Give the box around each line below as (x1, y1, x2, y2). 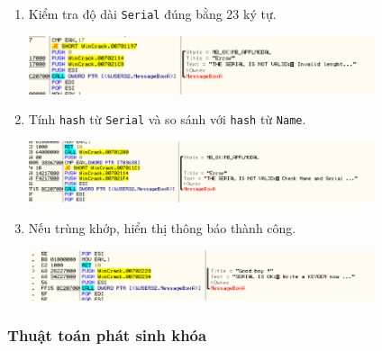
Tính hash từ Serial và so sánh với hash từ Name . (28, 110, 306, 129)
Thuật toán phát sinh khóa (7, 324, 207, 346)
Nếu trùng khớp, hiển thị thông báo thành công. (28, 219, 296, 238)
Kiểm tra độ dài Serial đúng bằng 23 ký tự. (28, 4, 277, 22)
